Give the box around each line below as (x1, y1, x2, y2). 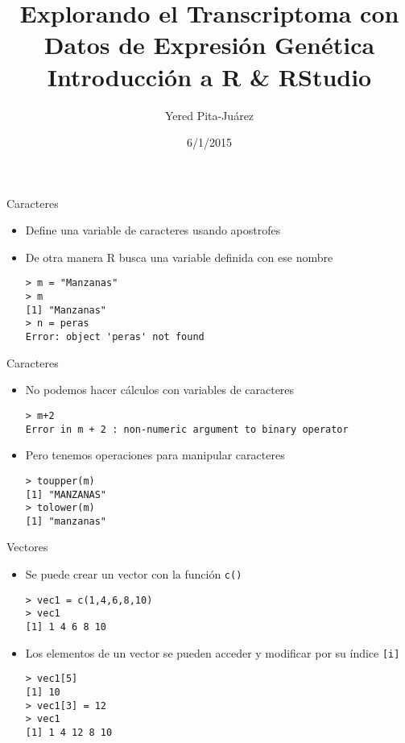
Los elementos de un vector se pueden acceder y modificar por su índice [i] (25, 644, 400, 661)
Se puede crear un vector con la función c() (25, 566, 242, 583)
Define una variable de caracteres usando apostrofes (25, 222, 281, 239)
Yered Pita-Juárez (164, 106, 254, 123)
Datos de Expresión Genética (43, 28, 375, 61)
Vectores (6, 538, 48, 555)
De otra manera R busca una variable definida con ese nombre (25, 248, 333, 265)
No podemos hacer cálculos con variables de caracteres (25, 381, 295, 398)
